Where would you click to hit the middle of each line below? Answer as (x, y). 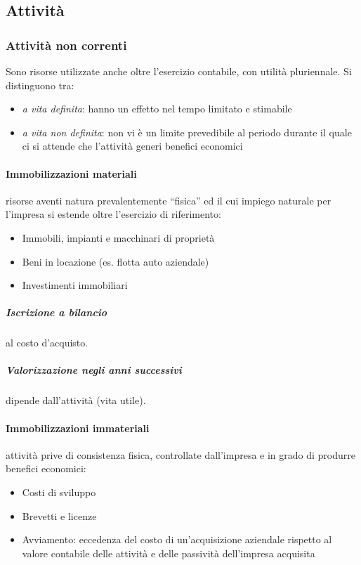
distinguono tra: (40, 85)
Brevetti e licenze (59, 515)
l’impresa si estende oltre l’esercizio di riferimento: (113, 214)
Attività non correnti (66, 45)
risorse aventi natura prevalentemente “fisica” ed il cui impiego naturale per (169, 200)
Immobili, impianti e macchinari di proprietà (118, 237)
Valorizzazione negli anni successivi (94, 370)
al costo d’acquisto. (47, 343)
